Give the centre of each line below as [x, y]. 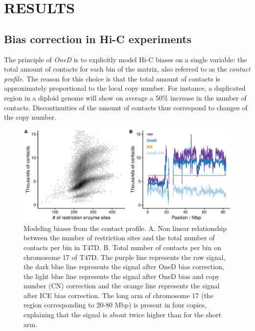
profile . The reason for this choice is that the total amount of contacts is [112, 78]
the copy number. [30, 117]
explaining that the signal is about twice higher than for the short [123, 315]
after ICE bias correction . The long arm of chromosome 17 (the [118, 295]
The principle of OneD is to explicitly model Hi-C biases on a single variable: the [126, 59]
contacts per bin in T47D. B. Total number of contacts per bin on [122, 247]
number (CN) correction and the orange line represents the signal [122, 286]
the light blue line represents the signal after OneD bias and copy [122, 276]
